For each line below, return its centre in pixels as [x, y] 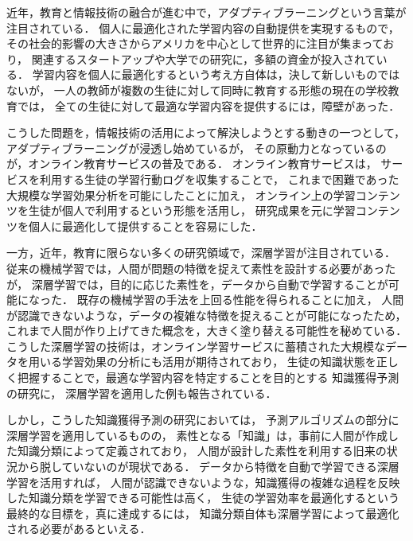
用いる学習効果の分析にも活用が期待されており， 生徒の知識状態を [202, 362]
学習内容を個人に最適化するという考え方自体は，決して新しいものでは [216, 74]
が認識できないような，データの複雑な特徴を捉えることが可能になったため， [206, 315]
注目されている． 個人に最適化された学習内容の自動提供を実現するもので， [203, 27]
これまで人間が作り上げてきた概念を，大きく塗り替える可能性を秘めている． [207, 331]
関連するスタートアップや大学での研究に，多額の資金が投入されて [204, 58]
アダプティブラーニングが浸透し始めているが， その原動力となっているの [197, 148]
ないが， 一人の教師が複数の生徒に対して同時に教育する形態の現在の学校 [197, 90]
